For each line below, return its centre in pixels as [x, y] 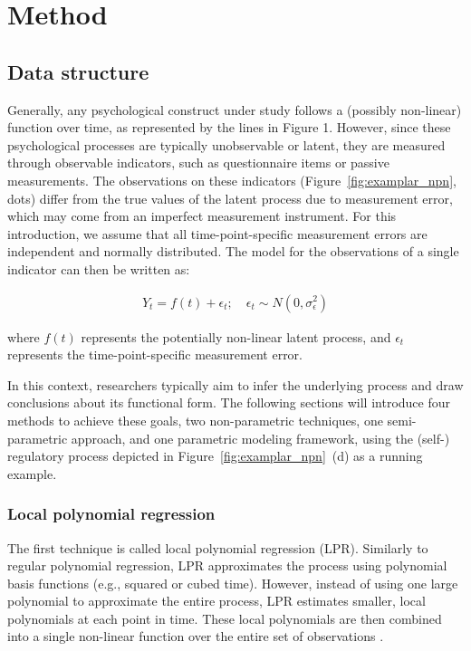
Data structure [78, 71]
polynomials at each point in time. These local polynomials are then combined [225, 618]
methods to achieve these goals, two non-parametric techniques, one [195, 420]
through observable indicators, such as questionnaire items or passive [198, 163]
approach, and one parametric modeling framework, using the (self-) [260, 438]
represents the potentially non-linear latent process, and [236, 336]
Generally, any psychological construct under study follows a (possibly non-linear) [235, 109]
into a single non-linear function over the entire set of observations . [196, 636]
